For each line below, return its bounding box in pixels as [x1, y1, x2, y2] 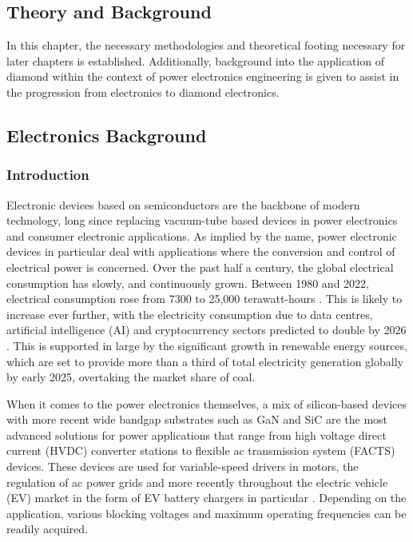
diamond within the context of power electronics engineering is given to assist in [6, 68, 399, 85]
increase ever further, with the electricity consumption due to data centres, [6, 305, 373, 322]
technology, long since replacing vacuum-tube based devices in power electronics [6, 212, 398, 229]
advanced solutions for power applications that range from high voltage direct [6, 426, 387, 443]
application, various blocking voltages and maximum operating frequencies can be [6, 504, 407, 521]
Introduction [6, 165, 89, 185]
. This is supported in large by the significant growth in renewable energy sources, [6, 337, 407, 353]
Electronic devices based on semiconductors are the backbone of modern [6, 196, 360, 213]
